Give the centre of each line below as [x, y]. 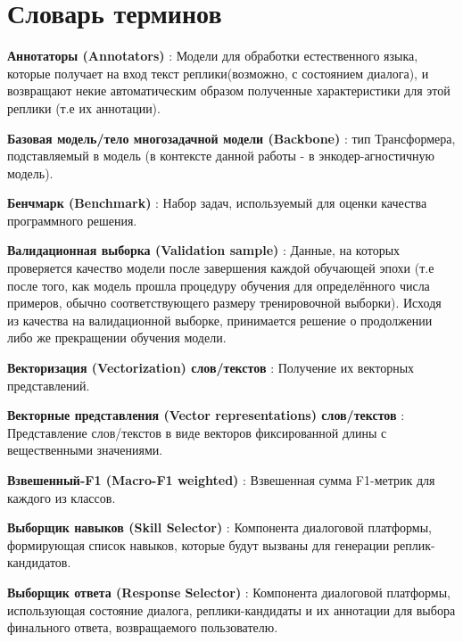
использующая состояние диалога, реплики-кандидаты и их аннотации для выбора [231, 609]
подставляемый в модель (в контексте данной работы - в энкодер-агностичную [221, 156]
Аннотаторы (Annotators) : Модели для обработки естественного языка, [213, 56]
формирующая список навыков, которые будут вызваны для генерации [198, 544]
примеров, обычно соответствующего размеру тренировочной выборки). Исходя [224, 303]
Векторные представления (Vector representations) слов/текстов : [206, 415]
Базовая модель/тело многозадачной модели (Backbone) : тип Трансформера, [231, 138]
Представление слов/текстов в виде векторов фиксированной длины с [197, 432]
